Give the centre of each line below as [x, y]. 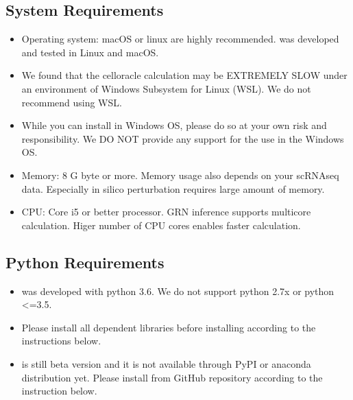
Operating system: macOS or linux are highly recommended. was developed [180, 39]
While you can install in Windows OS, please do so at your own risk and [174, 125]
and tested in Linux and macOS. [90, 52]
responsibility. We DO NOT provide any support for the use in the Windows [183, 138]
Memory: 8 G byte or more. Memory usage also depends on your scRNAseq [180, 175]
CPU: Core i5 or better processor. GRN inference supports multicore [166, 212]
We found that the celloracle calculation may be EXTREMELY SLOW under [184, 75]
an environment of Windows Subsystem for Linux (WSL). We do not [166, 88]
